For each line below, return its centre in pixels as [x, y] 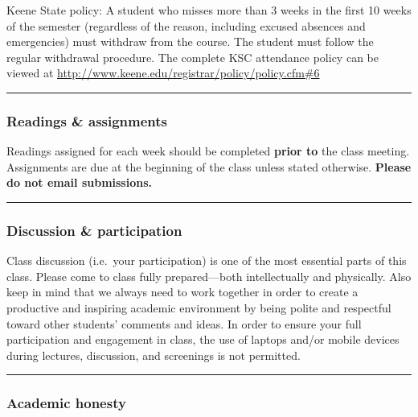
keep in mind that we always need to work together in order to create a [182, 292]
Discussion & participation [94, 230]
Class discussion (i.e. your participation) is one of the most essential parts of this [207, 260]
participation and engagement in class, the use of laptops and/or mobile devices [203, 339]
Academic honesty [66, 403]
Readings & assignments [87, 120]
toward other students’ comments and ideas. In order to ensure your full [184, 323]
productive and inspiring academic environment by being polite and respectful [199, 307]
